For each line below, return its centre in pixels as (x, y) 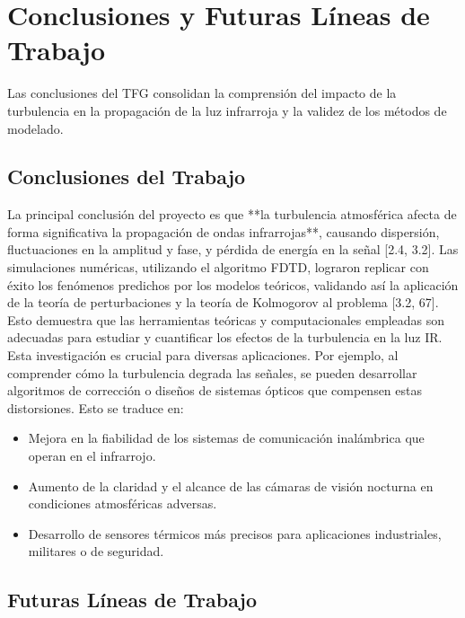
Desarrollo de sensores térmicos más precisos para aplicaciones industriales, (235, 533)
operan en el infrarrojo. (92, 456)
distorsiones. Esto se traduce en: (96, 407)
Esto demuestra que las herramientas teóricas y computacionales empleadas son (226, 319)
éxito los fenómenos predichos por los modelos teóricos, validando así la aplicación (233, 284)
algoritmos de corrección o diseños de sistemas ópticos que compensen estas (215, 390)
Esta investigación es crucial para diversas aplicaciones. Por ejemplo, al (203, 355)
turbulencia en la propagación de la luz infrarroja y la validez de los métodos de (227, 110)
